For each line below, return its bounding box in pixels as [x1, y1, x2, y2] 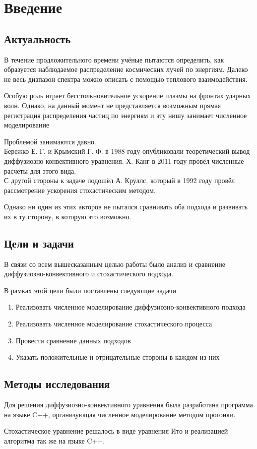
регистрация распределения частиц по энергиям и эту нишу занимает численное [4, 110, 247, 120]
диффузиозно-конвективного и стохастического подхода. [4, 268, 174, 279]
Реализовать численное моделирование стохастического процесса [15, 319, 212, 329]
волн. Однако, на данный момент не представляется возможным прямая [4, 100, 221, 110]
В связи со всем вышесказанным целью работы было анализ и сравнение [4, 258, 225, 269]
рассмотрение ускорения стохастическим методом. [4, 185, 156, 195]
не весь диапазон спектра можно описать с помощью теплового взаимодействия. [4, 73, 248, 84]
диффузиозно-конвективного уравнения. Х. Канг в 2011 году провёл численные [4, 155, 244, 166]
